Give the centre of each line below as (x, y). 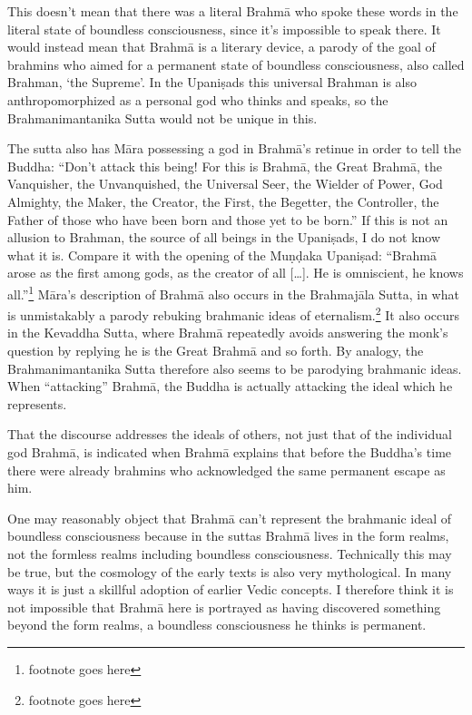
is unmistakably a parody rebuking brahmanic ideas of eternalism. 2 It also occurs (234, 313)
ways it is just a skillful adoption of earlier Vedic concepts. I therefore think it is (231, 589)
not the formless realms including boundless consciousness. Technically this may (230, 553)
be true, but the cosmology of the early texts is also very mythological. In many (230, 571)
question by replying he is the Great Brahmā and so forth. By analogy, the (216, 350)
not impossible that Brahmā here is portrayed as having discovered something (224, 607)
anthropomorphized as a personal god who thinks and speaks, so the (198, 99)
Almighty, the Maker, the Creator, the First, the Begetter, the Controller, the (223, 201)
